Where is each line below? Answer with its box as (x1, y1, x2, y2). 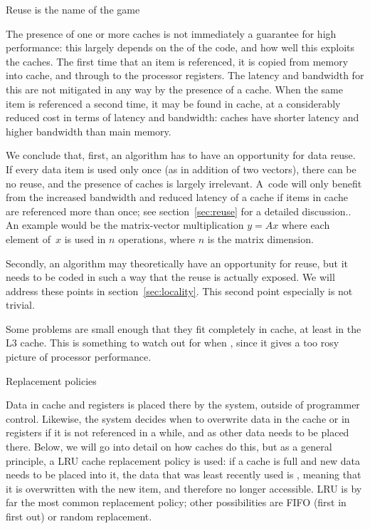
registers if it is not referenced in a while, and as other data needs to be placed (6, 425, 349, 440)
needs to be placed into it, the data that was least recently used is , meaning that (6, 467, 361, 482)
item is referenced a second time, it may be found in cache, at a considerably (6, 96, 341, 111)
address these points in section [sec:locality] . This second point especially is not (6, 283, 353, 298)
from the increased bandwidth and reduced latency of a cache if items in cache (6, 190, 348, 205)
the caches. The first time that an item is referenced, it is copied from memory (6, 53, 349, 68)
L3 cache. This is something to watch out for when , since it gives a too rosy (6, 335, 339, 350)
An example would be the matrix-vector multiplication (6, 217, 244, 232)
